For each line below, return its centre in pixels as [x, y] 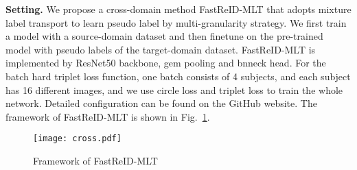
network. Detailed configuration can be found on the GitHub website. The [161, 103]
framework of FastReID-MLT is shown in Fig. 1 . [108, 116]
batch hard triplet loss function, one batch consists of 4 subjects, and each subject [178, 76]
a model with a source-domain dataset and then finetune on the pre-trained [164, 36]
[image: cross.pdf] [77, 139]
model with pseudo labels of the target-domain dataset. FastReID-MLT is [161, 49]
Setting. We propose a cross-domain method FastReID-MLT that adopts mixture [178, 9]
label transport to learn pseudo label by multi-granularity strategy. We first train [176, 22]
